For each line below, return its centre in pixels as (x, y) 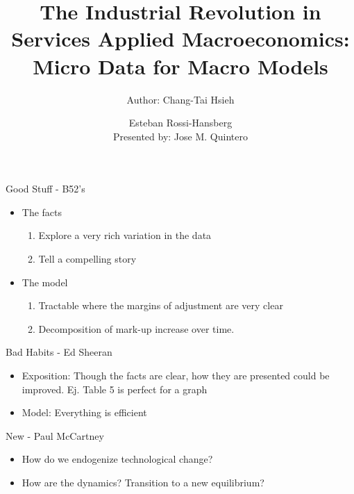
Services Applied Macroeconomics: (180, 39)
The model (45, 282)
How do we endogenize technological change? (117, 459)
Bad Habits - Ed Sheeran (59, 352)
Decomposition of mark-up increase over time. (136, 328)
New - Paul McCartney (55, 435)
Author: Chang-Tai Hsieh (180, 99)
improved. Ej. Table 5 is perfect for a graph (115, 389)
